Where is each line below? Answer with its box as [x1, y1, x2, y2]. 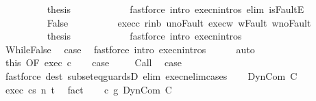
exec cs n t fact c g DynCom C [5, 82, 172, 96]
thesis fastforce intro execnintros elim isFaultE [47, 2, 304, 16]
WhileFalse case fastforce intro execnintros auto [5, 42, 255, 56]
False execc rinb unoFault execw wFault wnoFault [47, 15, 311, 29]
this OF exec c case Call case [5, 55, 182, 70]
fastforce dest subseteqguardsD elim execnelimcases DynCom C [5, 68, 297, 83]
